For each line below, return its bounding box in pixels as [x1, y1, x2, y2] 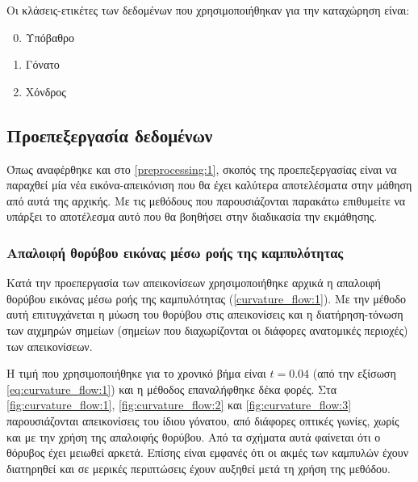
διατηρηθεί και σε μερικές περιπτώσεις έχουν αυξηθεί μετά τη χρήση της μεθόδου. [6, 459, 391, 476]
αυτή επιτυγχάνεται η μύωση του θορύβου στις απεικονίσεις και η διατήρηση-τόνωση [6, 306, 403, 323]
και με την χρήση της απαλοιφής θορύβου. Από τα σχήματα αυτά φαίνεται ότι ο [6, 428, 381, 445]
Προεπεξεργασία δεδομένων [6, 122, 213, 147]
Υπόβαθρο [25, 28, 74, 45]
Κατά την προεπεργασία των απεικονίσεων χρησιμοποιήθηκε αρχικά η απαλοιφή [6, 274, 381, 291]
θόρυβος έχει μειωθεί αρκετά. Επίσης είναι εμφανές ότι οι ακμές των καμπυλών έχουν [6, 444, 409, 461]
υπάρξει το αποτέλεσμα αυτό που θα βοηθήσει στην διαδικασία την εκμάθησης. [6, 208, 378, 225]
